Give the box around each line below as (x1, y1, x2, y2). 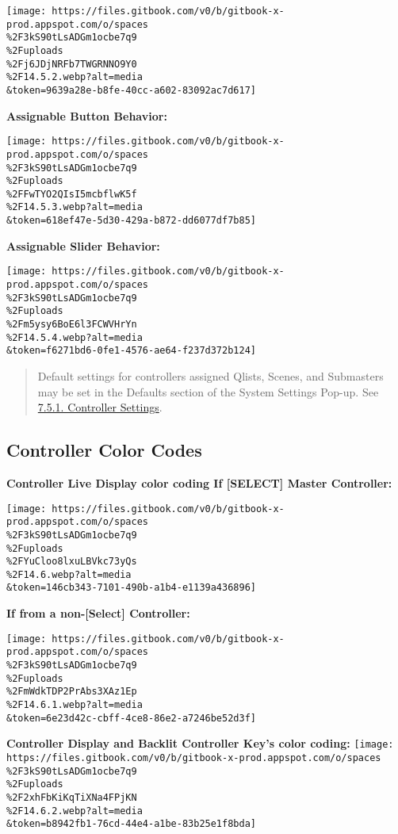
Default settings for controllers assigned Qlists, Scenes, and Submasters (37, 367, 384, 384)
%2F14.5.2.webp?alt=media (6, 71, 143, 83)
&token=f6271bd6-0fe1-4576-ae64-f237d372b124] (6, 345, 256, 357)
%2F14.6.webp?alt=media (6, 568, 132, 580)
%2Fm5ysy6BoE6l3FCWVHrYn (6, 319, 137, 330)
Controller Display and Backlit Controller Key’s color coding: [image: (6, 735, 394, 752)
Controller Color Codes (6, 438, 202, 462)
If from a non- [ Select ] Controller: (6, 605, 190, 622)
